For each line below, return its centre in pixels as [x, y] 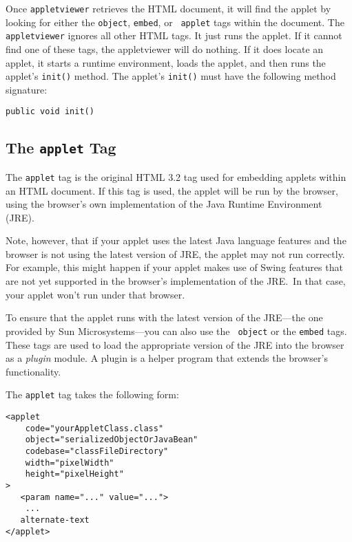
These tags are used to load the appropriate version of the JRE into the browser [175, 344]
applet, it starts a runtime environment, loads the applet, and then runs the [166, 62]
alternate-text [55, 520]
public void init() [50, 112]
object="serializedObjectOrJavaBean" [112, 440]
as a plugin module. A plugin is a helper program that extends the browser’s [167, 358]
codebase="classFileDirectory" [97, 451]
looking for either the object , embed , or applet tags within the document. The [175, 22]
